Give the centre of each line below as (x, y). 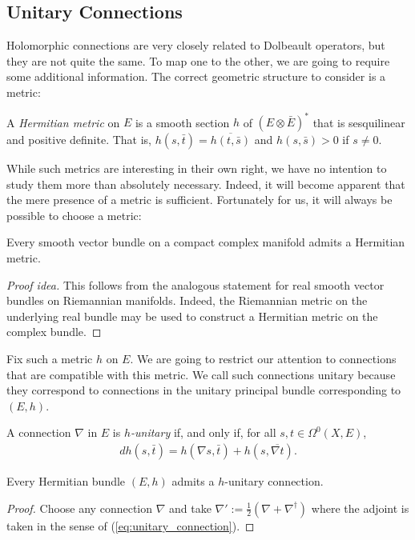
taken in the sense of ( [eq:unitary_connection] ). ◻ (131, 525)
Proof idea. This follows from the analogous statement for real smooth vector (195, 284)
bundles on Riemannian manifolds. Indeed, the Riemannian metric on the (187, 300)
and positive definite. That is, (79, 140)
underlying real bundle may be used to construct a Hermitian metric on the (192, 316)
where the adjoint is (360, 508)
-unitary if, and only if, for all (203, 432)
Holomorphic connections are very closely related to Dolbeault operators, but (196, 45)
